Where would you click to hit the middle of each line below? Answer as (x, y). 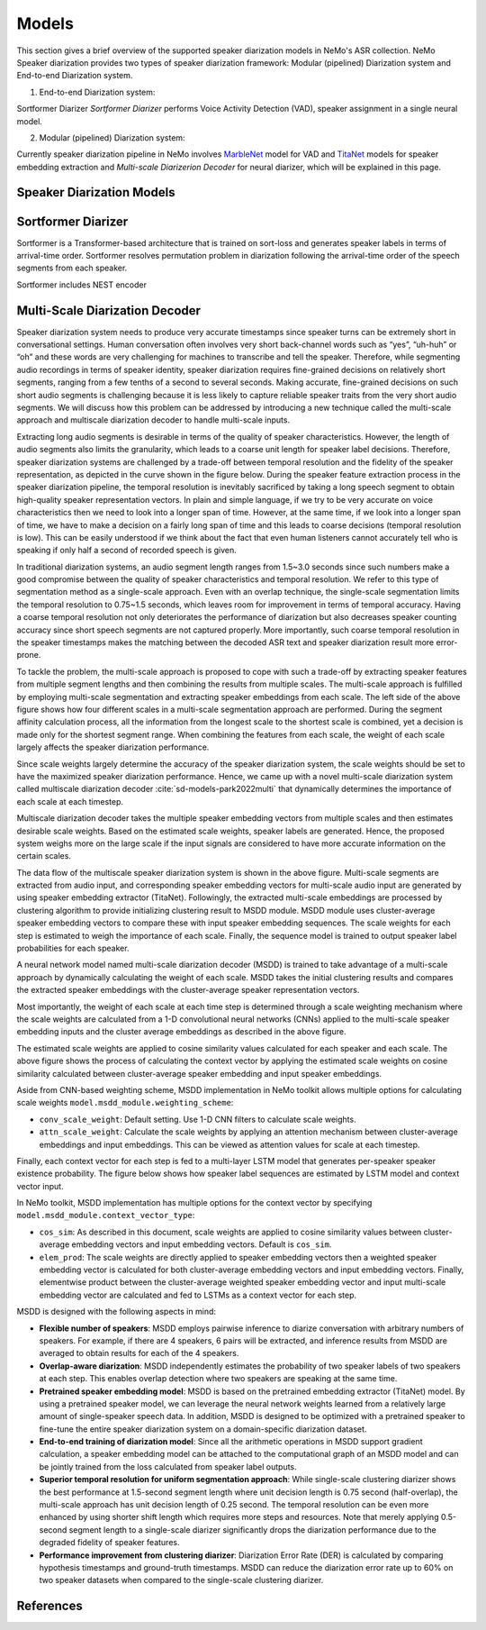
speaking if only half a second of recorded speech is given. (127, 551)
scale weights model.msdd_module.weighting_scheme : (125, 1103)
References (49, 1606)
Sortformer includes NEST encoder (82, 285)
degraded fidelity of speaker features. (109, 1543)
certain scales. (44, 856)
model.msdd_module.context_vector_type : (106, 1216)
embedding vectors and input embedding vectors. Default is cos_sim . (202, 1244)
